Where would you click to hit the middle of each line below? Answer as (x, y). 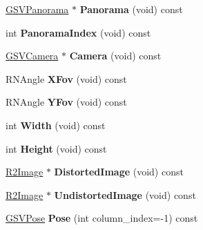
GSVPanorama (37, 9)
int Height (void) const (56, 148)
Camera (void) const (115, 56)
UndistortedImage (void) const (125, 194)
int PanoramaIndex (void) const (78, 32)
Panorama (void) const (131, 9)
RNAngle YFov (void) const (66, 102)
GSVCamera (32, 56)
